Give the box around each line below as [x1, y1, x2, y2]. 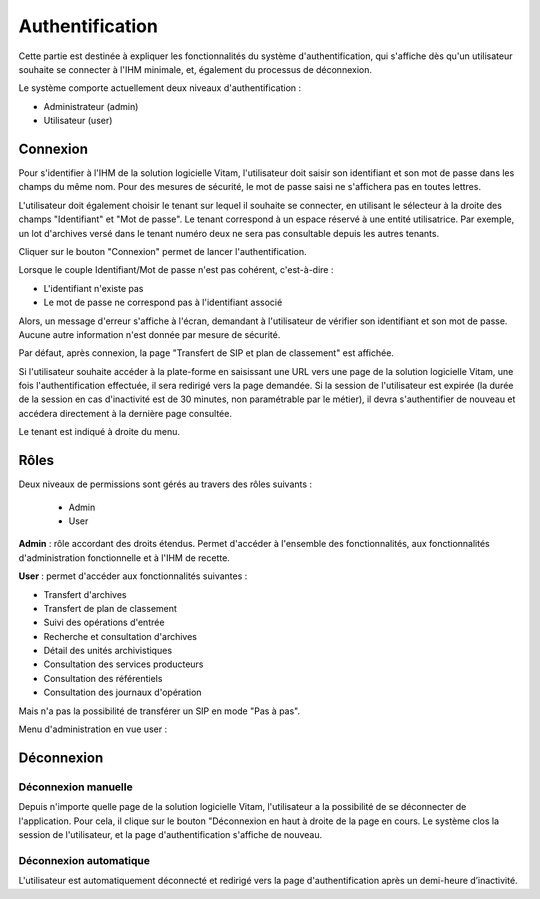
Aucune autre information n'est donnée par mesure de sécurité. [18, 328, 281, 340]
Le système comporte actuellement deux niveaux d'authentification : [18, 82, 302, 94]
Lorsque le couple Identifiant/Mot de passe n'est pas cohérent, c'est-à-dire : [18, 264, 334, 276]
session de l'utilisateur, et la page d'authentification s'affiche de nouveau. [18, 828, 323, 840]
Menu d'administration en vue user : [18, 723, 168, 735]
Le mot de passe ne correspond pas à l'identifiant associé [43, 296, 283, 309]
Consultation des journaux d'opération [43, 686, 202, 699]
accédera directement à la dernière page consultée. [18, 407, 232, 419]
